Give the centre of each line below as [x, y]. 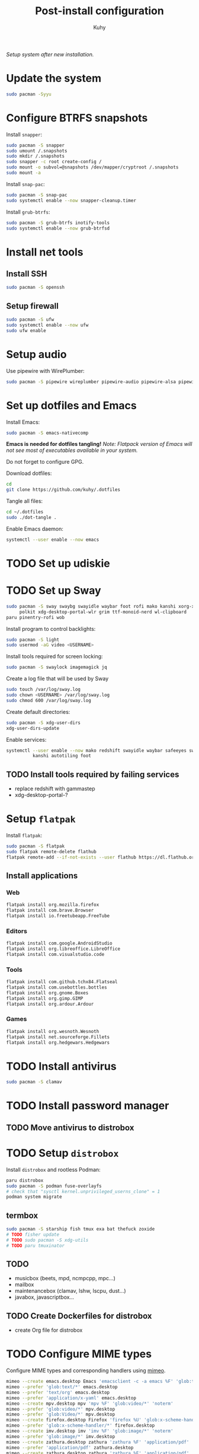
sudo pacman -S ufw [30, 320]
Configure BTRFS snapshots [77, 118]
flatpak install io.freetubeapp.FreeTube [58, 916]
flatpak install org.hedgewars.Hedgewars [58, 1042]
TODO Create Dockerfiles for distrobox [79, 1316]
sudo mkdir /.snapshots [36, 156]
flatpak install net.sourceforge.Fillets [58, 1037]
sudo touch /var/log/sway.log [44, 690]
